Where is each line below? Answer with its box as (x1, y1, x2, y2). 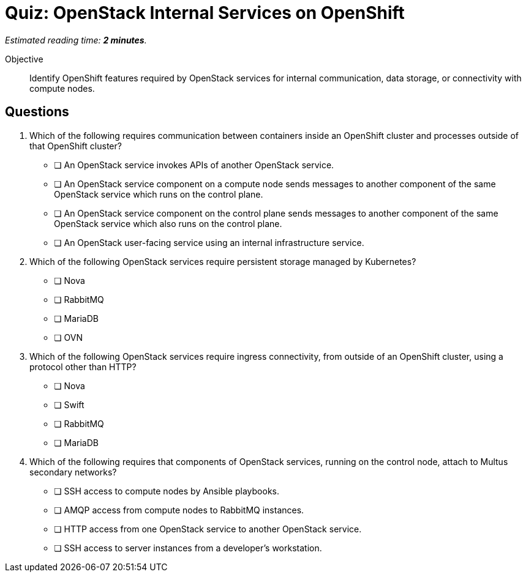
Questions (5, 104, 69, 120)
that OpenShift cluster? (29, 140, 122, 151)
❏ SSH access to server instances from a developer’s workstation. (54, 542, 322, 553)
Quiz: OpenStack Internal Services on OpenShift (5, 2, 405, 23)
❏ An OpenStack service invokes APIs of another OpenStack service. (54, 159, 334, 170)
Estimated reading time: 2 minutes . (5, 34, 147, 45)
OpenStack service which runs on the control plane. (54, 188, 263, 199)
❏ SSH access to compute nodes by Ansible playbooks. (54, 485, 279, 496)
